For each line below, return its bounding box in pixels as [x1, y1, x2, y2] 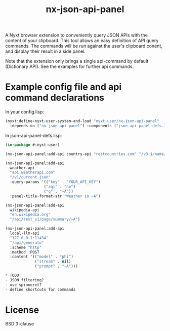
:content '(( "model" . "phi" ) [10, 254, 73, 260]
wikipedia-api [10, 207, 39, 212]
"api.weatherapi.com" [10, 170, 56, 175]
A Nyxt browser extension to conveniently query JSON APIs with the [5, 32, 148, 39]
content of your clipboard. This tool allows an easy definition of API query [5, 38, 159, 44]
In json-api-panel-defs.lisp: [5, 132, 62, 138]
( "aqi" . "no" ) [44, 184, 76, 189]
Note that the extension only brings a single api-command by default [5, 58, 149, 64]
